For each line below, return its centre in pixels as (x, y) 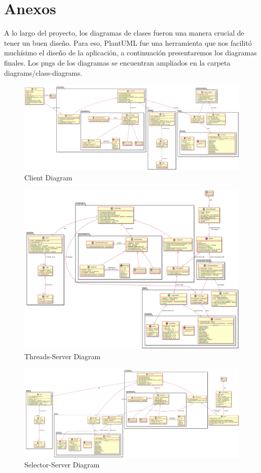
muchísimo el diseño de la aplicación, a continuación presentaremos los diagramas (130, 53)
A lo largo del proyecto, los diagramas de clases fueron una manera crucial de (124, 33)
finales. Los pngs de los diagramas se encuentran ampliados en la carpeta (117, 62)
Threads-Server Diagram (63, 356)
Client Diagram (48, 177)
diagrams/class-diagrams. (43, 72)
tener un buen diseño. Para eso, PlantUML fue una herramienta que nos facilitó (128, 42)
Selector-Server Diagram (62, 465)
